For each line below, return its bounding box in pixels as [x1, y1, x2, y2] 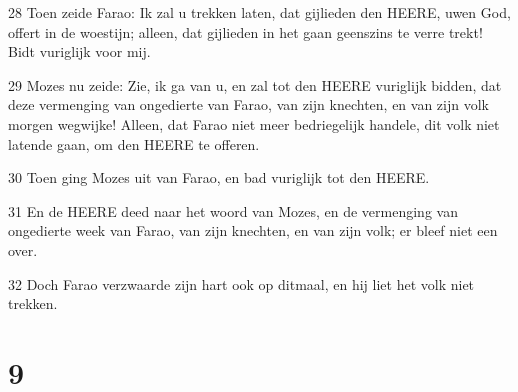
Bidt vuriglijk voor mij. [8, 41, 151, 62]
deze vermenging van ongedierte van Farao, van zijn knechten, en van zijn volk [8, 94, 489, 115]
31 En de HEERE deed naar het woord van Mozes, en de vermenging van [8, 200, 458, 221]
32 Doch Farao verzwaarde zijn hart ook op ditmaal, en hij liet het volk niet [8, 273, 475, 294]
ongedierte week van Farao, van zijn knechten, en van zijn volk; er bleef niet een [8, 220, 498, 241]
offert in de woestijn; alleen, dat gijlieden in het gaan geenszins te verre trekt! [8, 21, 483, 42]
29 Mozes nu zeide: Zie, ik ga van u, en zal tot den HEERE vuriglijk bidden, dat [8, 74, 502, 95]
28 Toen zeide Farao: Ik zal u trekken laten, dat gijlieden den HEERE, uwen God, [8, 2, 511, 22]
